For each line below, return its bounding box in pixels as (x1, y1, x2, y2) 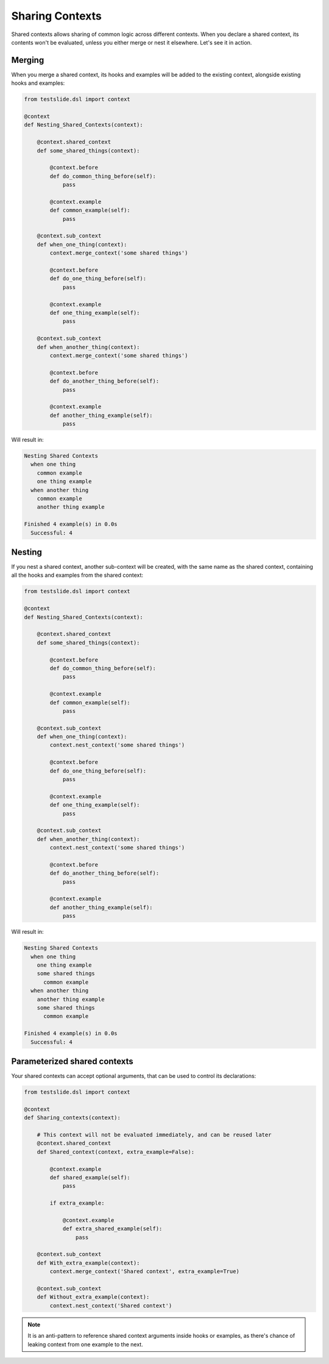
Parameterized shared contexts (11, 1056, 133, 1066)
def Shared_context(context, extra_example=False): (37, 1148, 195, 1155)
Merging (11, 55, 44, 65)
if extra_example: (49, 1200, 105, 1207)
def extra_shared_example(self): (62, 1225, 163, 1232)
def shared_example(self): (49, 1174, 130, 1181)
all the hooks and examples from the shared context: (11, 571, 143, 579)
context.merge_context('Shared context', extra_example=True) (49, 1268, 240, 1275)
